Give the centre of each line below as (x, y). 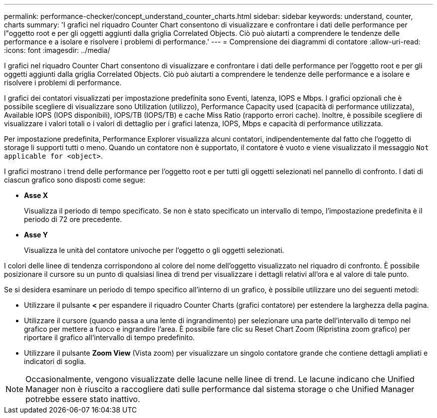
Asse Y (36, 235)
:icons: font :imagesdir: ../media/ (57, 50)
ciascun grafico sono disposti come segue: (75, 180)
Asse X (36, 195)
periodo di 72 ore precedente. (73, 219)
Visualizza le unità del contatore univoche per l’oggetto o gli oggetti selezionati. (154, 250)
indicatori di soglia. (55, 361)
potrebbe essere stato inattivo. (83, 399)
